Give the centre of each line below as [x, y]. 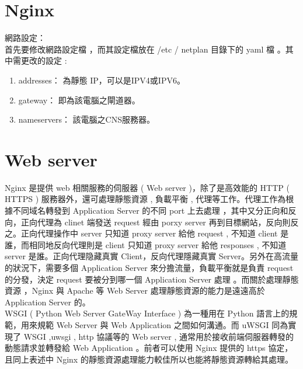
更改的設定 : [44, 60]
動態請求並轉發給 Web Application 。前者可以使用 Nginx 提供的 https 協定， [149, 348]
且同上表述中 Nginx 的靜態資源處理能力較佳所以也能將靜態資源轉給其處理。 [149, 359]
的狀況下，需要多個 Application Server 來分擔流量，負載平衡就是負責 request [149, 267]
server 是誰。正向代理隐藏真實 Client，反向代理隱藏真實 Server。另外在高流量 [152, 256]
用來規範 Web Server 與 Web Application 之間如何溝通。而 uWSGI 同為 [154, 324]
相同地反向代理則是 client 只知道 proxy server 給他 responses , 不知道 [158, 244]
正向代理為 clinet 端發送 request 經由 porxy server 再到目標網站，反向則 [156, 222]
